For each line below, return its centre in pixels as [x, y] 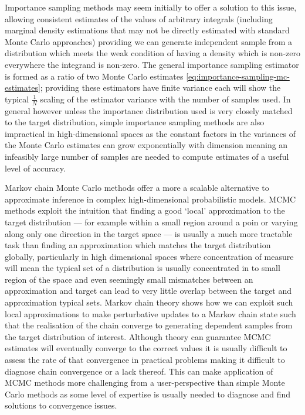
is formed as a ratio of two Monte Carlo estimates [94, 76]
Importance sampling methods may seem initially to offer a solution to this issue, [151, 7]
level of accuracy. [35, 168]
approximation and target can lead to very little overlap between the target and [148, 291]
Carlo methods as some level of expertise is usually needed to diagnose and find [148, 394]
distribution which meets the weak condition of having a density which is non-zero [152, 53]
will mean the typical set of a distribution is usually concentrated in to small [143, 268]
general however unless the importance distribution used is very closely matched [149, 110]
